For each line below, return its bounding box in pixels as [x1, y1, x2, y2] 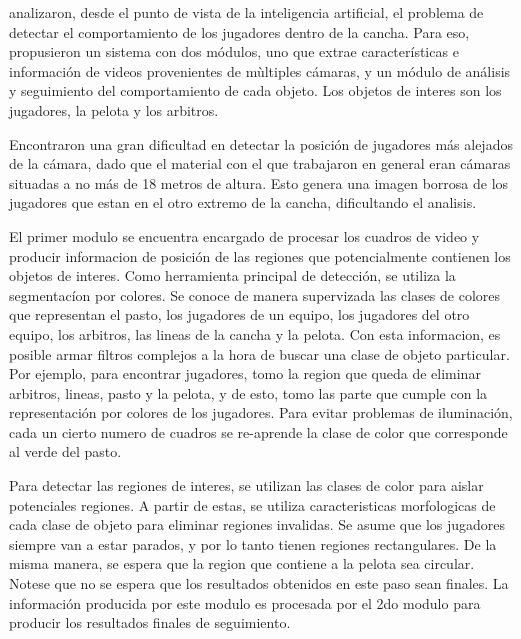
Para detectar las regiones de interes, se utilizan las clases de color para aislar [9, 475, 484, 496]
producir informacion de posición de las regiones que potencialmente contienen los [9, 245, 511, 266]
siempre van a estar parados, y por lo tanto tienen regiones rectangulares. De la [9, 533, 497, 554]
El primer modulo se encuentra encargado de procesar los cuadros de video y [9, 225, 480, 246]
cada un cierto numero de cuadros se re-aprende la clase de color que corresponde [9, 421, 508, 442]
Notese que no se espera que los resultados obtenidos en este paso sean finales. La [9, 573, 509, 594]
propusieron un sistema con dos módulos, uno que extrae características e [9, 41, 459, 62]
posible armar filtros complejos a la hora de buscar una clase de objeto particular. [9, 343, 510, 364]
